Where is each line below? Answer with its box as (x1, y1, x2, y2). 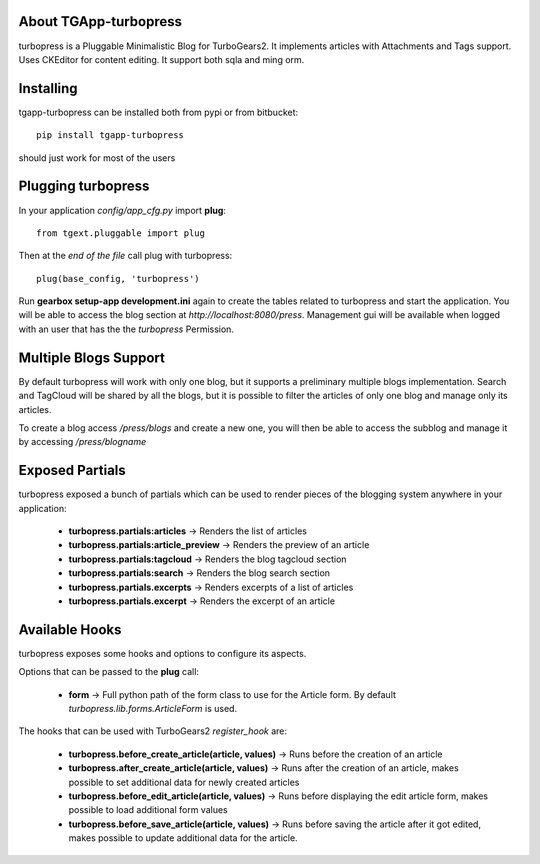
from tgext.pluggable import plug (36, 227, 205, 239)
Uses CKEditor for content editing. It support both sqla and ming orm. (18, 53, 305, 65)
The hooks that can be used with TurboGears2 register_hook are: (18, 725, 288, 737)
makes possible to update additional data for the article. (68, 832, 299, 844)
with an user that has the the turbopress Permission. (18, 323, 235, 335)
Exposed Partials (18, 462, 127, 479)
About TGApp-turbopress (18, 13, 183, 30)
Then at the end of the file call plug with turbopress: (18, 250, 233, 262)
